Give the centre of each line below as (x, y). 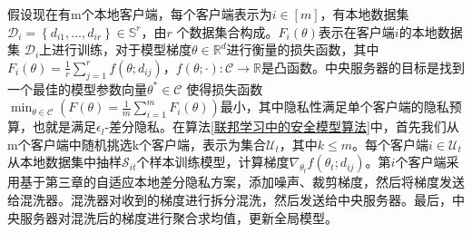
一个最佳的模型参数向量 (77, 88)
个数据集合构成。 (227, 31)
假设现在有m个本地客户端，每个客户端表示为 (140, 14)
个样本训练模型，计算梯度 (213, 162)
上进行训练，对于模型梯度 (116, 49)
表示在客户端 (356, 31)
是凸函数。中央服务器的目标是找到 (363, 67)
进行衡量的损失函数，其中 (303, 49)
